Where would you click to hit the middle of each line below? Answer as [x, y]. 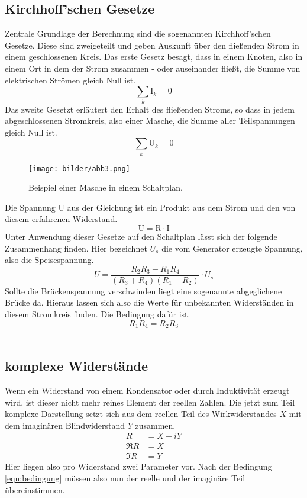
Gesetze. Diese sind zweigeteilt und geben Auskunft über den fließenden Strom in [152, 45]
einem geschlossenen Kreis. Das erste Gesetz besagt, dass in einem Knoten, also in [154, 57]
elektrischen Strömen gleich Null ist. [70, 80]
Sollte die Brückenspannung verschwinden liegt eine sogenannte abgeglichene [143, 290]
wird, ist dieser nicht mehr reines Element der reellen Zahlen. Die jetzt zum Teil [150, 402]
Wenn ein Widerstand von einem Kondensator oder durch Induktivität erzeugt [147, 390]
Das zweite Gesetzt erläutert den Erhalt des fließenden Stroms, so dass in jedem [150, 109]
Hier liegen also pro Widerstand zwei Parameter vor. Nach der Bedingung [138, 466]
